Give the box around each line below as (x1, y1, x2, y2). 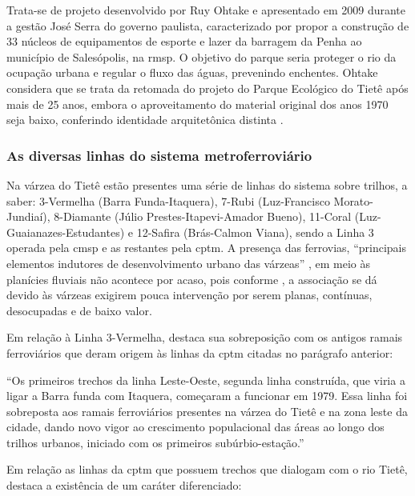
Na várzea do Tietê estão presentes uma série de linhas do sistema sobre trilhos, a (6, 176, 408, 193)
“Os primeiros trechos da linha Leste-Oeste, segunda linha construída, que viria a (6, 371, 405, 388)
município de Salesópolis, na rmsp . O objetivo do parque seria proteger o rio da (6, 48, 397, 65)
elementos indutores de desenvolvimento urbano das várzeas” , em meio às (6, 254, 370, 271)
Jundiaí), (6, 208, 50, 225)
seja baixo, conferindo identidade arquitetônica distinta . (6, 111, 284, 128)
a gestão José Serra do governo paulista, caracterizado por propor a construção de (6, 17, 409, 34)
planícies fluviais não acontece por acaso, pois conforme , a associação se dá (6, 270, 377, 287)
